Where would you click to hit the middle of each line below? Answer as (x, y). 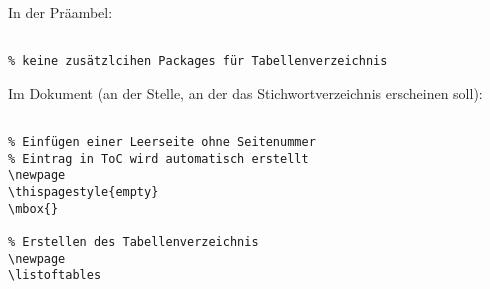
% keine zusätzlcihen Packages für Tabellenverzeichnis (198, 61)
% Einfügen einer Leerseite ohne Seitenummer (162, 142)
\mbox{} (33, 208)
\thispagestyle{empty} (83, 192)
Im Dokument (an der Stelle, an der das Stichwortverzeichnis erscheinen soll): (245, 92)
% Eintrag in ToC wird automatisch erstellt (158, 158)
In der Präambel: (60, 12)
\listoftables (55, 275)
